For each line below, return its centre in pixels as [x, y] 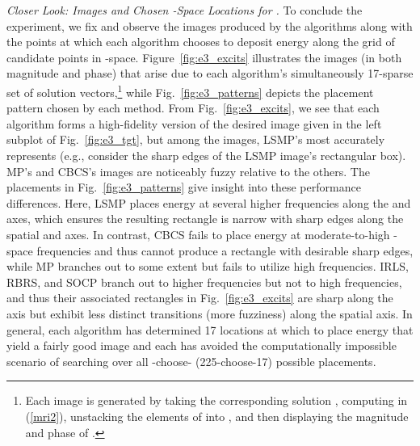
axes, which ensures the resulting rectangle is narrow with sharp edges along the [205, 219]
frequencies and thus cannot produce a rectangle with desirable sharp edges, [225, 250]
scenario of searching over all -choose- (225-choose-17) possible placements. [191, 361]
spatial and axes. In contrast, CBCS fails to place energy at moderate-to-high [198, 234]
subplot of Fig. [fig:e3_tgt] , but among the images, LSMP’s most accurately [196, 139]
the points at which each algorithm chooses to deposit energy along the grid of [201, 42]
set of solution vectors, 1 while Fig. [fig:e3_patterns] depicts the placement [190, 90]
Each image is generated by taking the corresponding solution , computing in [216, 400]
